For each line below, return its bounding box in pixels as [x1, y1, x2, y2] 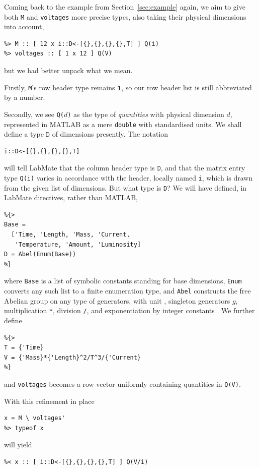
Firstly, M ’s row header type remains [4, 82, 115, 92]
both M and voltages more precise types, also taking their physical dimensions [4, 11, 246, 22]
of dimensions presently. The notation [52, 129, 168, 139]
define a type [4, 129, 44, 139]
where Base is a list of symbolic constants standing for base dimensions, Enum [4, 275, 242, 286]
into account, [4, 21, 44, 32]
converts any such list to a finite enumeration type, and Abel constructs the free [4, 285, 251, 296]
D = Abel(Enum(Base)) [4, 251, 76, 258]
